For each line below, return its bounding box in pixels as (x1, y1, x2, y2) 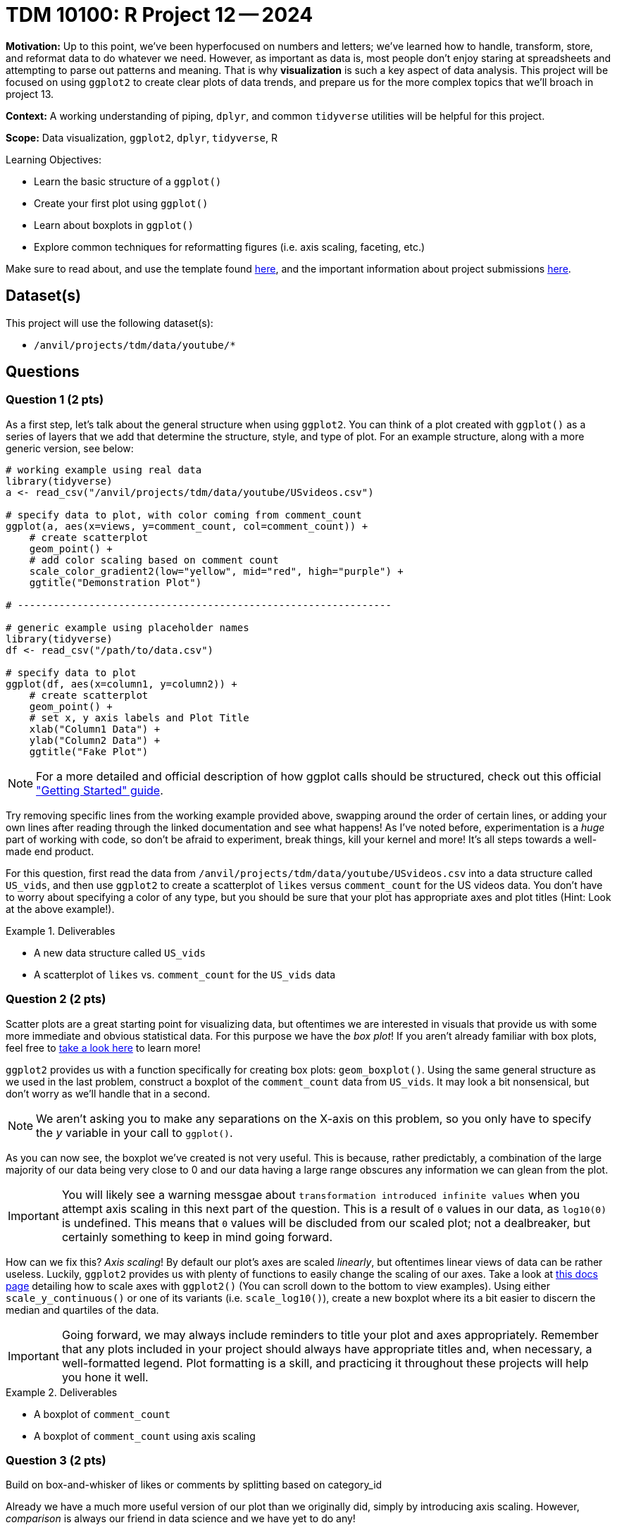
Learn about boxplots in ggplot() (34, 218, 194, 231)
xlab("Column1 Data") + (29, 723, 161, 735)
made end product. (6, 845, 94, 857)
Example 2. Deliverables (6, 1386, 118, 1398)
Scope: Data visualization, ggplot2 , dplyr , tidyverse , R (6, 131, 278, 144)
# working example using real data (6, 464, 202, 475)
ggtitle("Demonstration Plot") (29, 576, 202, 588)
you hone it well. (61, 1369, 149, 1384)
